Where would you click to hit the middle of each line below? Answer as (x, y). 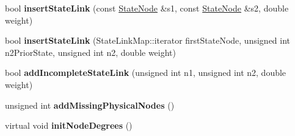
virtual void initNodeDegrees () (69, 125)
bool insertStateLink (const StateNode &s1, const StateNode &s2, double (147, 8)
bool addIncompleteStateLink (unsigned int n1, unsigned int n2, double (146, 73)
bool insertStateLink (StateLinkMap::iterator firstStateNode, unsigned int (148, 40)
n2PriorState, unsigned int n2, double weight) (91, 52)
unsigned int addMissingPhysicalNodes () (90, 105)
